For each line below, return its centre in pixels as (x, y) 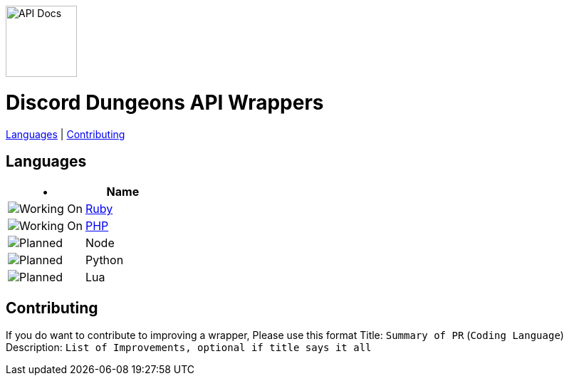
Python (104, 260)
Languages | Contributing (66, 134)
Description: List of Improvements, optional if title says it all (189, 348)
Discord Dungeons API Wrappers (165, 102)
